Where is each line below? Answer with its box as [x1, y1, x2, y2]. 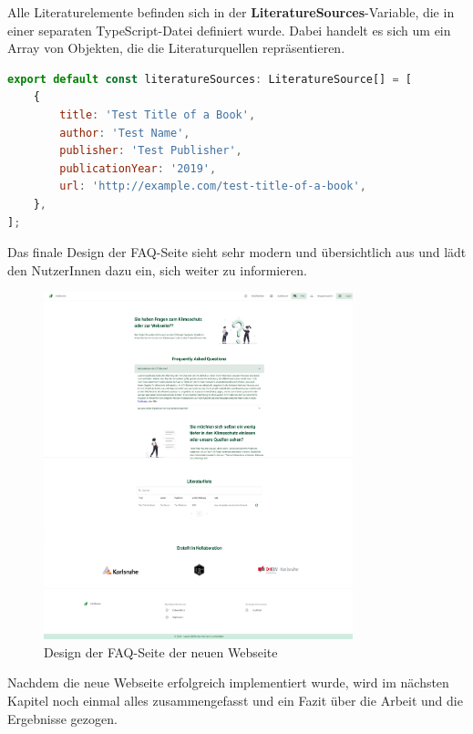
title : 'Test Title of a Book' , [59, 108, 256, 121]
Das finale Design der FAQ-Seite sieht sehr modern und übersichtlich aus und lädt [7, 243, 467, 262]
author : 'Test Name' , [59, 126, 190, 140]
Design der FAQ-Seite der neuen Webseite [44, 642, 278, 661]
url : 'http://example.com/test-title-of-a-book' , [59, 180, 366, 193]
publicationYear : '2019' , [59, 161, 217, 175]
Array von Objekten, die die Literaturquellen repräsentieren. [7, 38, 345, 57]
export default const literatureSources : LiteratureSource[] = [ [7, 72, 412, 86]
